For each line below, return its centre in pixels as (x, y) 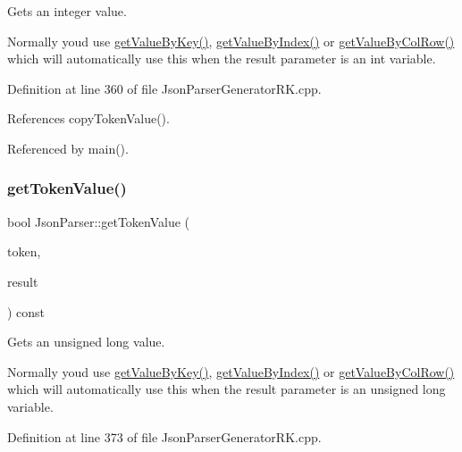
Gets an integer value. (67, 11)
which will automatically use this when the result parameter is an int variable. (222, 59)
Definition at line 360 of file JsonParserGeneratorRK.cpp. (164, 88)
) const (26, 311)
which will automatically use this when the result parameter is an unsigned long (227, 389)
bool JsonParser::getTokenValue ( (99, 221)
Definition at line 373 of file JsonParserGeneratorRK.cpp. (164, 436)
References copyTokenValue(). (88, 118)
